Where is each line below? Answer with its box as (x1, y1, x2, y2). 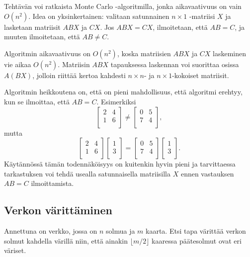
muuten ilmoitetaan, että (4, 31, 80, 42)
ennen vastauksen (180, 168, 234, 178)
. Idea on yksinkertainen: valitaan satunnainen (28, 10, 169, 21)
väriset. (4, 245, 26, 256)
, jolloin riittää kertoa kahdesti (32, 70, 126, 80)
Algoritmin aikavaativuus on (4, 48, 90, 58)
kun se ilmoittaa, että (4, 96, 70, 106)
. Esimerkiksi (96, 96, 136, 106)
